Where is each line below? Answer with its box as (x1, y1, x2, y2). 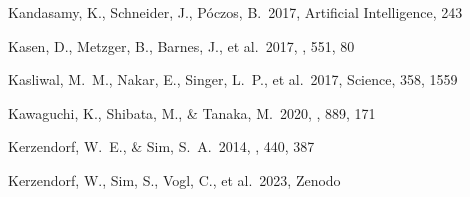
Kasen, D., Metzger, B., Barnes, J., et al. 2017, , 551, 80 (8, 35, 355, 56)
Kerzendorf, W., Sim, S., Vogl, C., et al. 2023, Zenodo (8, 169, 341, 190)
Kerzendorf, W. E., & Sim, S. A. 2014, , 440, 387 (8, 136, 315, 157)
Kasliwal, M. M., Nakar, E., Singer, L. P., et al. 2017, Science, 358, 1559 (8, 69, 458, 90)
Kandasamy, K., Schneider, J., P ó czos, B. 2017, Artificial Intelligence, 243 (8, 2, 463, 22)
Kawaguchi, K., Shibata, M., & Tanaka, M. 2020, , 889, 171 (8, 102, 376, 123)
